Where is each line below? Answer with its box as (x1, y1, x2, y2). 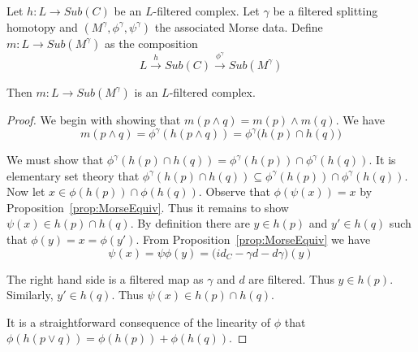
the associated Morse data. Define (154, 18, 323, 35)
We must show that (6, 151, 104, 168)
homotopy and (6, 18, 78, 35)
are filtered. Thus (248, 270, 334, 287)
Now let (6, 183, 45, 200)
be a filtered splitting (273, 2, 378, 19)
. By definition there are (130, 215, 250, 232)
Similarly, (6, 286, 54, 303)
